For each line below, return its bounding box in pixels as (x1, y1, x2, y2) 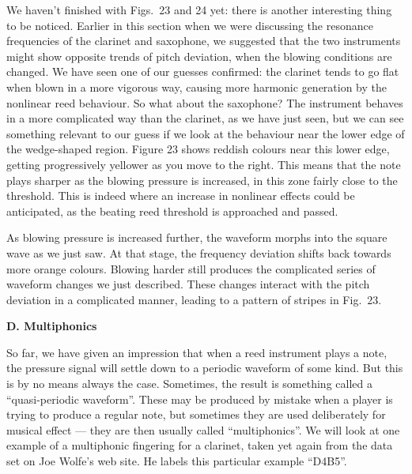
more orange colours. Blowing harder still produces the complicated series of (6, 260, 376, 276)
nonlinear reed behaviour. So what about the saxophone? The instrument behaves (6, 94, 403, 111)
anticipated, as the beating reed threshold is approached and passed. (6, 202, 338, 219)
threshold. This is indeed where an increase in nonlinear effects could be (6, 187, 355, 204)
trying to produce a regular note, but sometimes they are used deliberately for (6, 406, 386, 423)
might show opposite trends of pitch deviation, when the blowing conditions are (6, 47, 392, 64)
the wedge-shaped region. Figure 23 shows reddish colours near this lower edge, (6, 141, 390, 157)
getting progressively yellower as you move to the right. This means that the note (6, 156, 401, 172)
